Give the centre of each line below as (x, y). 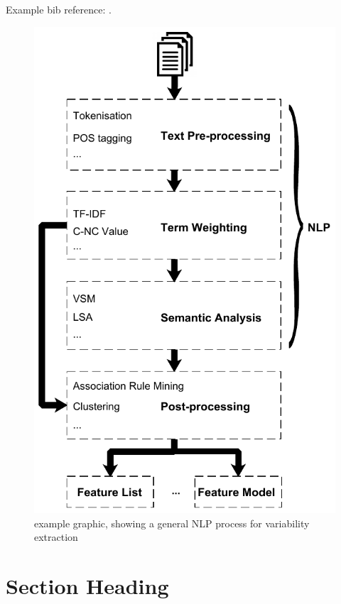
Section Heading (87, 586)
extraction (56, 537)
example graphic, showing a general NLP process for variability (172, 523)
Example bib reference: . (59, 9)
